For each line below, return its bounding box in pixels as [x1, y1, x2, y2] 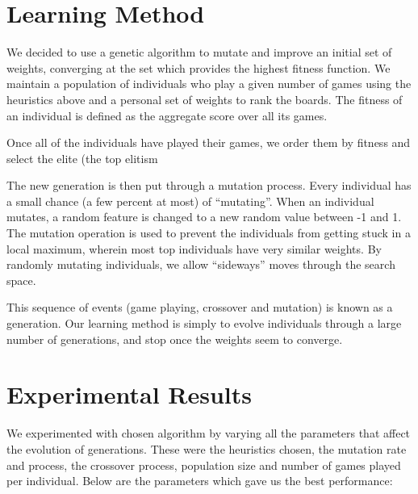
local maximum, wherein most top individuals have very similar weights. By [6, 240, 382, 257]
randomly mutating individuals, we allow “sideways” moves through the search [6, 256, 395, 273]
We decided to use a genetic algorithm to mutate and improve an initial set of [6, 44, 392, 61]
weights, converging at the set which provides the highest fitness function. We [6, 59, 391, 76]
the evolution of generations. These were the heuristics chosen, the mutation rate [6, 440, 407, 457]
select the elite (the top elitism [6, 149, 158, 166]
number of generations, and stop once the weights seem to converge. [6, 330, 343, 347]
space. [6, 271, 36, 288]
